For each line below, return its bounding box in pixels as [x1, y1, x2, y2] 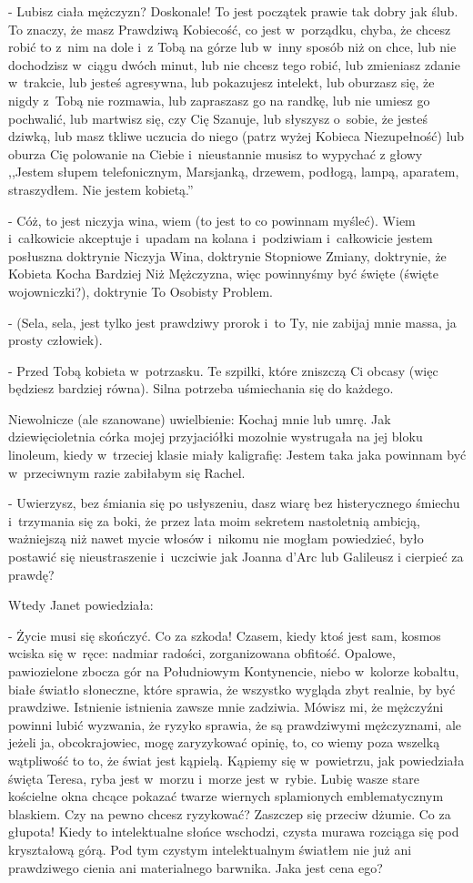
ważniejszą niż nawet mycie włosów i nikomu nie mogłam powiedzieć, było [8, 529, 424, 548]
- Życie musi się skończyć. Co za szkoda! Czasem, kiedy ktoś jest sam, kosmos [8, 625, 441, 644]
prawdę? [8, 564, 55, 584]
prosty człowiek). [8, 330, 103, 350]
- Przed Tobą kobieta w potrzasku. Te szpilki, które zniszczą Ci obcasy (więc [8, 360, 438, 380]
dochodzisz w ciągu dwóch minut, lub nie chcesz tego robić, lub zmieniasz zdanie [8, 55, 460, 74]
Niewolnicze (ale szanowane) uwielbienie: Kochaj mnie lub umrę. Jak [8, 409, 391, 428]
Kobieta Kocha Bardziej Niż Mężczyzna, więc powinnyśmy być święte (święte [8, 264, 438, 283]
